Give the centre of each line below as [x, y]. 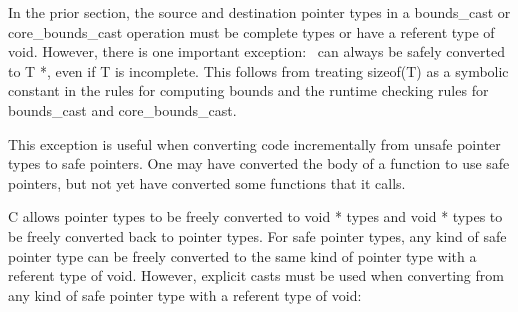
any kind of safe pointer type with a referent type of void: [185, 294]
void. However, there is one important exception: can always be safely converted [256, 51]
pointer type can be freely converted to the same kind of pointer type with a [242, 255]
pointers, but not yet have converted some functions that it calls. [207, 182]
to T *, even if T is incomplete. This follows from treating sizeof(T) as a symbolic [258, 70]
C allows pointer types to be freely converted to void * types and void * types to [255, 216]
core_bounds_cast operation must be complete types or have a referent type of [251, 31]
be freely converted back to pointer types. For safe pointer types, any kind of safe [257, 235]
